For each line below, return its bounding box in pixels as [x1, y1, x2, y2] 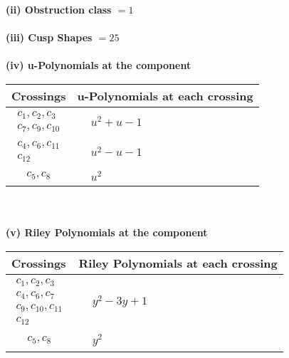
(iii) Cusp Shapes [6, 30, 93, 45]
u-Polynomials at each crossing [77, 87, 253, 104]
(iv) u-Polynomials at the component [6, 58, 191, 73]
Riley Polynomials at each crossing [78, 254, 278, 271]
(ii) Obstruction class [6, 2, 112, 16]
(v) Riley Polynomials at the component [6, 225, 208, 240]
